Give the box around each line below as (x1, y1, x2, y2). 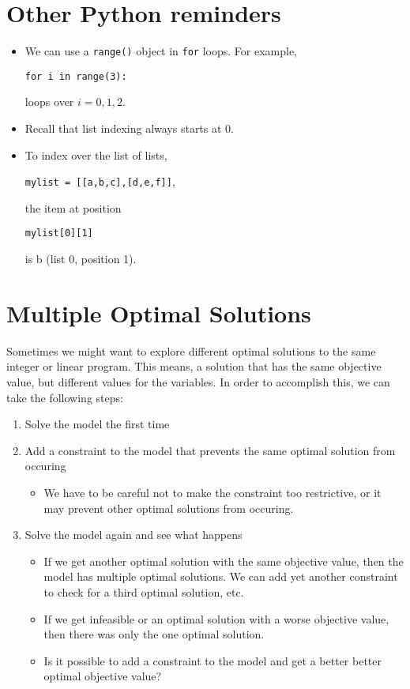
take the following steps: (6, 389, 123, 405)
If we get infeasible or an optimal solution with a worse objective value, (43, 610, 389, 627)
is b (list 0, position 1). (24, 250, 137, 267)
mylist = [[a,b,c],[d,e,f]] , (24, 173, 175, 190)
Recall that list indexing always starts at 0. (24, 120, 234, 137)
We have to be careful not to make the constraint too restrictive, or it (43, 484, 382, 500)
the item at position (24, 199, 122, 216)
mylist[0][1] (24, 228, 93, 239)
